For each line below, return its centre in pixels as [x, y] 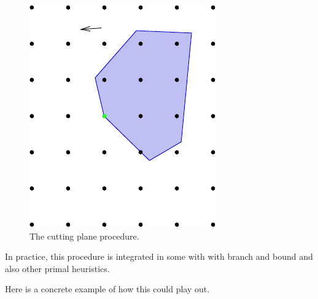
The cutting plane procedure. [84, 236]
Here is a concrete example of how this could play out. [107, 289]
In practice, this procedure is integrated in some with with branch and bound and [159, 256]
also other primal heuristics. [57, 268]
